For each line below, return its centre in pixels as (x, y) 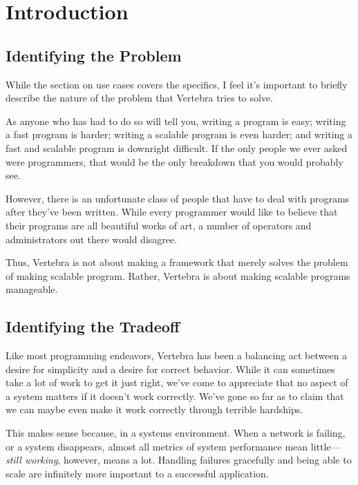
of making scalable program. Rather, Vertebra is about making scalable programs (178, 275)
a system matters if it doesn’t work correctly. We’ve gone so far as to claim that (175, 396)
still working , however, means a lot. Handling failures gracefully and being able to (179, 460)
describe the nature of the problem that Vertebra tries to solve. (140, 98)
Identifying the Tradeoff (93, 326)
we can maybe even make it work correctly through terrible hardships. (154, 409)
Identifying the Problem (94, 55)
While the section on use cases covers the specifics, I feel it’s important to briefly (177, 84)
